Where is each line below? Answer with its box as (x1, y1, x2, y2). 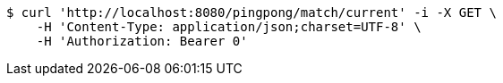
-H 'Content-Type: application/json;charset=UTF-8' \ (36, 20, 422, 34)
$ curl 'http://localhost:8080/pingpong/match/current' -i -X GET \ (6, 5, 497, 20)
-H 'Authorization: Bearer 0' (36, 34, 248, 48)
